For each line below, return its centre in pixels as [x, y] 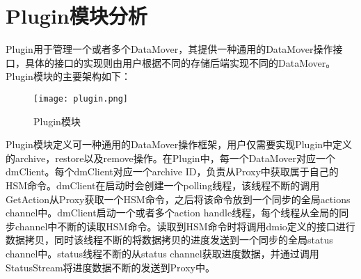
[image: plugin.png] [81, 98]
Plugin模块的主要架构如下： [68, 76]
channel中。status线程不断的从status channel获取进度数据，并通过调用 [162, 253]
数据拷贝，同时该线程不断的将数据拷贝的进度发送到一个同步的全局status [169, 240]
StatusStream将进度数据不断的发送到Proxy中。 [110, 267]
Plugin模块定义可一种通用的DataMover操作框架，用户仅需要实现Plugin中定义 [179, 144]
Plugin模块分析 [77, 16]
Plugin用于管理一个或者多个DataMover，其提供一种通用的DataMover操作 [169, 49]
